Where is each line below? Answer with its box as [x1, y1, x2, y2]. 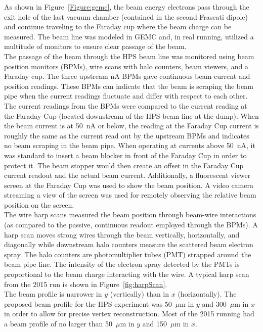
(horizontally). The [178, 289, 237, 299]
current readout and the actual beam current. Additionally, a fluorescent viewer [4, 170, 251, 180]
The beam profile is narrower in [4, 289, 102, 299]
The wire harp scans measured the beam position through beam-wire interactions [4, 209, 256, 220]
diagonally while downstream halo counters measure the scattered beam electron [4, 239, 253, 250]
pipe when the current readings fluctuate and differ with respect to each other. [4, 90, 248, 101]
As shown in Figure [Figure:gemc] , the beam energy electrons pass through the [4, 2, 249, 12]
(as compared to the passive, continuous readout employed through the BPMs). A [4, 219, 258, 230]
